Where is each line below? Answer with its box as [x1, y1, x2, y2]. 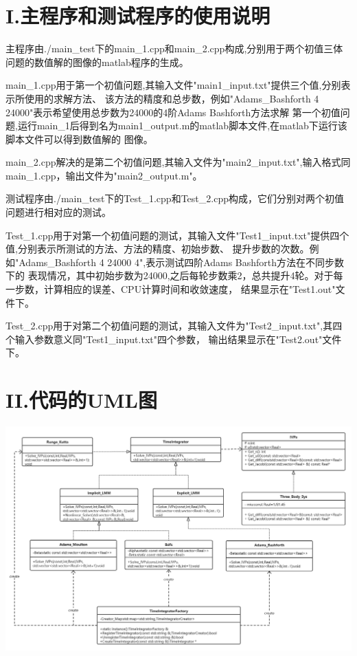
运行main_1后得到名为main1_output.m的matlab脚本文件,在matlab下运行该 [17, 118, 347, 133]
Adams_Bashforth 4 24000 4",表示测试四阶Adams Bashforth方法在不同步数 [19, 254, 345, 269]
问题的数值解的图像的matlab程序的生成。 [5, 54, 189, 69]
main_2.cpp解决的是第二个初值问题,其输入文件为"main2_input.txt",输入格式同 [5, 155, 351, 169]
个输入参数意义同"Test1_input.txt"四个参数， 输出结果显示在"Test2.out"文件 [5, 331, 342, 346]
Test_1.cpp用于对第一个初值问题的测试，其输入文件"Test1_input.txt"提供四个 [5, 228, 349, 242]
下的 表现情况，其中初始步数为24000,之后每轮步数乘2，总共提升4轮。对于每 [5, 268, 343, 283]
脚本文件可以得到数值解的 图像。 [5, 131, 153, 146]
